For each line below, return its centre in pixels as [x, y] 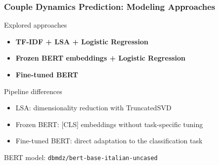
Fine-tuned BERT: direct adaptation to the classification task [109, 141]
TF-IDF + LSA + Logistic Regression [82, 41]
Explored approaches [36, 25]
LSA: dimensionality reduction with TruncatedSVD [93, 108]
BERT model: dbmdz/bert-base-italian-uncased [81, 157]
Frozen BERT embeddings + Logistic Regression [101, 58]
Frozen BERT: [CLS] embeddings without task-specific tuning [109, 124]
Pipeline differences [33, 91]
